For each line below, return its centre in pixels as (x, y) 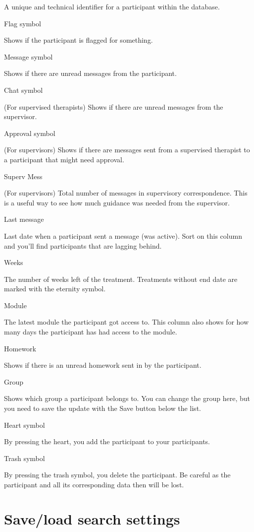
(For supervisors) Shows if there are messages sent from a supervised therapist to (127, 150)
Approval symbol (30, 133)
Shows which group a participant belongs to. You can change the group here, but (127, 398)
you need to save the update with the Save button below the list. (102, 408)
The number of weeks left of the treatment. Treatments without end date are (121, 279)
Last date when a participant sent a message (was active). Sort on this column (123, 235)
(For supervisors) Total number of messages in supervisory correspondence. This (126, 193)
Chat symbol (24, 90)
